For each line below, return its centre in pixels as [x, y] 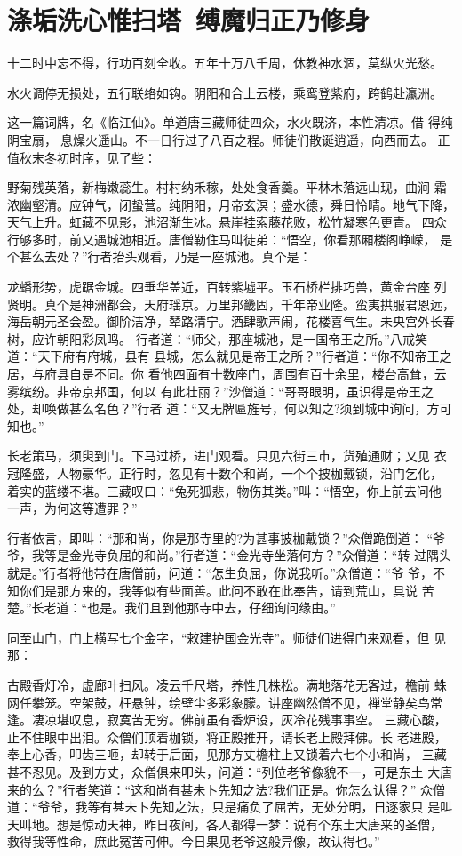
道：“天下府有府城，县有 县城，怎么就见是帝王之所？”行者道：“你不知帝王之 [230, 356]
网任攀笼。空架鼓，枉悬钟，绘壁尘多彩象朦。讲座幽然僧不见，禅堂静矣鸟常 [225, 702]
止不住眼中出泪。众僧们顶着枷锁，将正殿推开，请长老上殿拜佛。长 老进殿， [227, 736]
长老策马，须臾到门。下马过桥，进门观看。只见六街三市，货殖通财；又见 [219, 456]
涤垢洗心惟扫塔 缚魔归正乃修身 [189, 20]
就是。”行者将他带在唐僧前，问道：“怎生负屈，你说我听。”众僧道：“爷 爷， [220, 572]
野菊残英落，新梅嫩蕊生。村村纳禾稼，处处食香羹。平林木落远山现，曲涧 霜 [227, 187]
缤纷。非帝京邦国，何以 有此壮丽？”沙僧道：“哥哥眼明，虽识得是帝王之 [226, 391]
